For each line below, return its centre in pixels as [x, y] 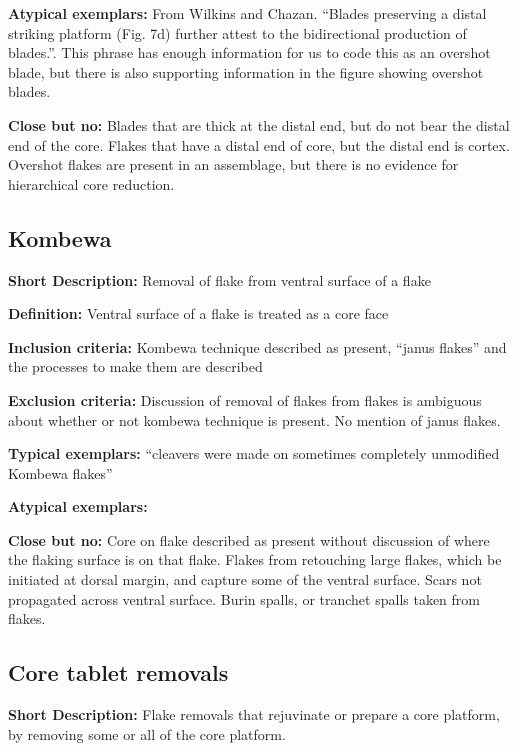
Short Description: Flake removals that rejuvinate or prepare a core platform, [254, 714]
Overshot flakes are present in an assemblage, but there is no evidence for [233, 164]
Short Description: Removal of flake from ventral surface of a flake [219, 279]
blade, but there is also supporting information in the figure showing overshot [246, 71]
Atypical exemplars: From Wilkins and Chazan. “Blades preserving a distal [247, 13]
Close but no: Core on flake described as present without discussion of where [249, 539]
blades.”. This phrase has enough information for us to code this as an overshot [249, 52]
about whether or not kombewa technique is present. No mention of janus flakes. [254, 419]
